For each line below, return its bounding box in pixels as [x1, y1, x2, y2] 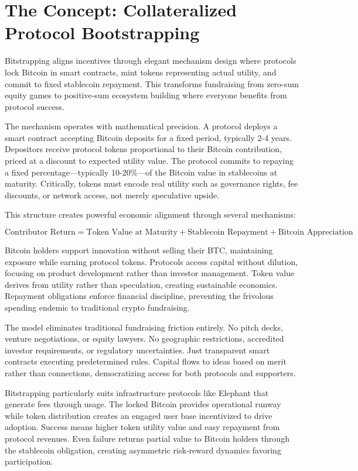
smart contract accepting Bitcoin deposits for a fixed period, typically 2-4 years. [5, 131, 292, 143]
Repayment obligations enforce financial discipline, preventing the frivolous [5, 290, 274, 302]
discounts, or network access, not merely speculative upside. [5, 188, 220, 201]
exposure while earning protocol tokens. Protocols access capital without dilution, [5, 255, 298, 267]
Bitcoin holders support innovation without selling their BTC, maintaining [5, 244, 273, 256]
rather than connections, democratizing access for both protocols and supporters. [5, 366, 296, 379]
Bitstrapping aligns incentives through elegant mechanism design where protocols [5, 54, 296, 67]
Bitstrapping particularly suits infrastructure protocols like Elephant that [5, 386, 269, 398]
